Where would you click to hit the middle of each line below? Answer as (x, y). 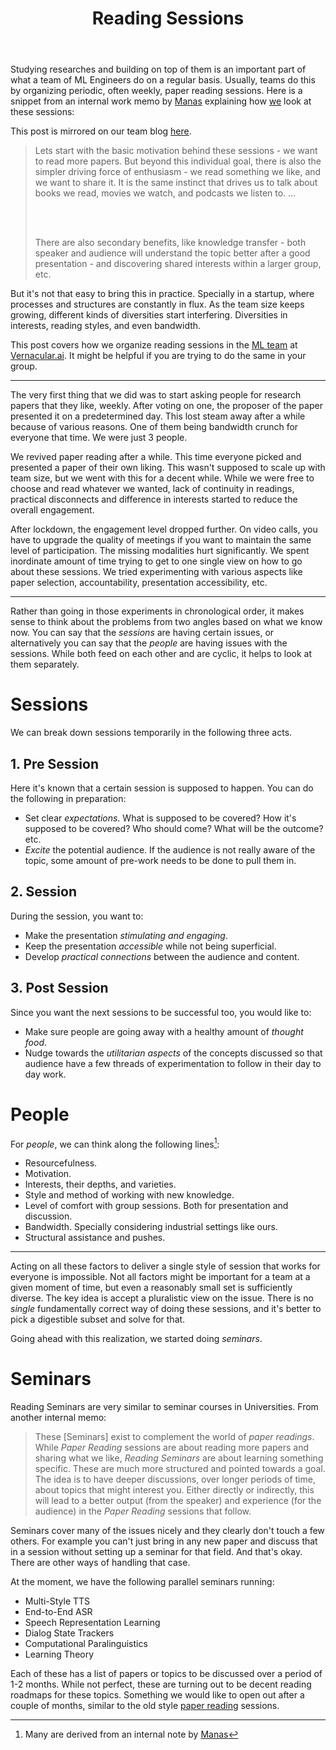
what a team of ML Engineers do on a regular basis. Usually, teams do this (163, 80)
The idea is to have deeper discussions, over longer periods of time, (175, 1479)
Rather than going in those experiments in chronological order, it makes (157, 611)
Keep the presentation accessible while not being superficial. (150, 946)
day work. (45, 1074)
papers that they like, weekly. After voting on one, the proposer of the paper (166, 406)
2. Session (43, 892)
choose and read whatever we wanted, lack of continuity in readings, (152, 489)
